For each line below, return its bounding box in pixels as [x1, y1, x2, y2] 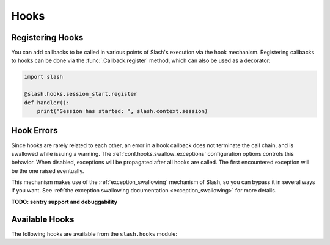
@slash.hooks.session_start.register [24, 90, 137, 98]
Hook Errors [11, 125, 58, 136]
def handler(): [24, 99, 70, 106]
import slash [24, 73, 64, 81]
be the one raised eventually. [11, 167, 84, 174]
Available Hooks [11, 214, 75, 224]
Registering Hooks [11, 32, 84, 43]
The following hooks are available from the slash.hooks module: [11, 230, 177, 238]
